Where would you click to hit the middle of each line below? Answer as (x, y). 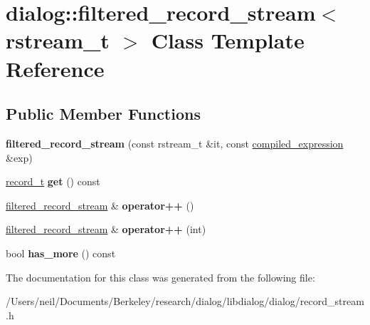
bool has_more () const (61, 253)
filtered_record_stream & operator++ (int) (106, 229)
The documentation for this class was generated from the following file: (160, 277)
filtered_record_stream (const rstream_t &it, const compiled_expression (175, 143)
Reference (55, 68)
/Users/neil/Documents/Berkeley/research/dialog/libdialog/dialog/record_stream (185, 301)
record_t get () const (53, 181)
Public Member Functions (103, 114)
